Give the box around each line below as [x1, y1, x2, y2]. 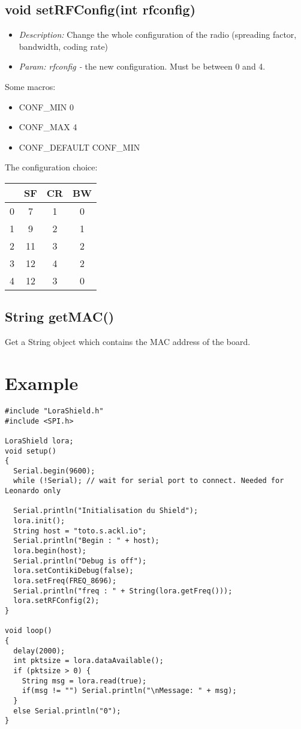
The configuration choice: [5, 161, 98, 173]
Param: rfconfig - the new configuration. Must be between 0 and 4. [19, 60, 266, 73]
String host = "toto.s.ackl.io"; [13, 526, 147, 535]
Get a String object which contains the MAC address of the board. [5, 335, 251, 348]
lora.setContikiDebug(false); [13, 566, 134, 575]
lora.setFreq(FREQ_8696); [13, 577, 117, 586]
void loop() [5, 626, 52, 635]
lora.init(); [13, 517, 65, 526]
